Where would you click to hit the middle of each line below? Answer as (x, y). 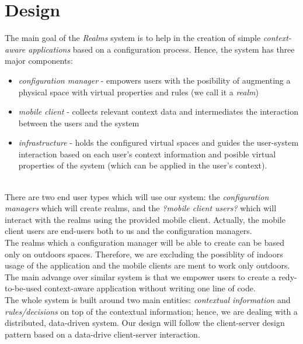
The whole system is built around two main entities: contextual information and (148, 300)
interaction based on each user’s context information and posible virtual (147, 154)
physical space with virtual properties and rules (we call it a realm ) (138, 92)
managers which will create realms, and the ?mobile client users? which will (141, 208)
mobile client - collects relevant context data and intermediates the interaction (159, 111)
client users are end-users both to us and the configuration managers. (128, 231)
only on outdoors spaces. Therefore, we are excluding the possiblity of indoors (144, 254)
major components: (39, 61)
